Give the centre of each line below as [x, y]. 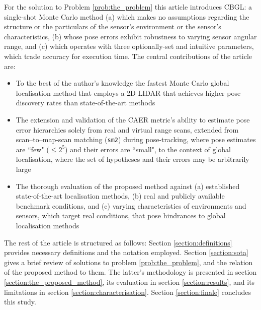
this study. [20, 302]
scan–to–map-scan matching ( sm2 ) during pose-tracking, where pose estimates [136, 139]
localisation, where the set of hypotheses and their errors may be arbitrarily [133, 159]
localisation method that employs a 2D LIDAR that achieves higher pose [128, 92]
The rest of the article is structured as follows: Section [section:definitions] [118, 242]
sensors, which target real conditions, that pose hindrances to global [121, 215]
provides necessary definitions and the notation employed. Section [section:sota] [126, 252]
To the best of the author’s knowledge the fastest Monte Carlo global [122, 83]
